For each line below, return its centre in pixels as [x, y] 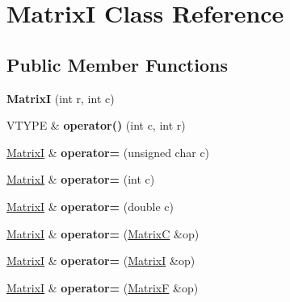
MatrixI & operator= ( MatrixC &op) [103, 233]
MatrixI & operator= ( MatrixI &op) [101, 261]
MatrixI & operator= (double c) [90, 206]
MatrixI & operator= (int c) [81, 179]
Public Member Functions [117, 64]
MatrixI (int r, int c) [61, 98]
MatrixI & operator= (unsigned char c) [108, 152]
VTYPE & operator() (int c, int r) [96, 125]
